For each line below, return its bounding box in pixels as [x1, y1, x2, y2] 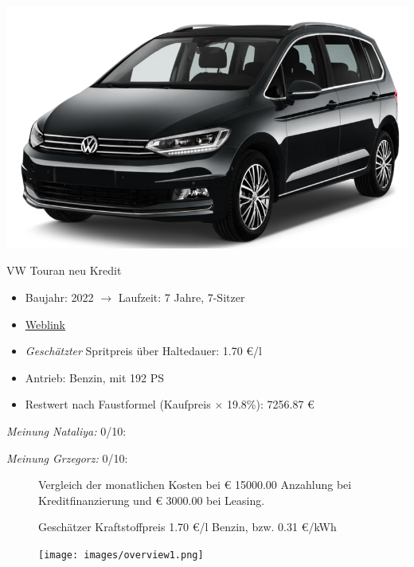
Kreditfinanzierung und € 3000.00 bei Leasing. [38, 491, 265, 508]
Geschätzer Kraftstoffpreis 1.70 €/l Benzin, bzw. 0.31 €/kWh [38, 518, 337, 535]
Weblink [25, 315, 65, 332]
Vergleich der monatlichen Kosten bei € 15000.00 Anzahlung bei [38, 476, 352, 493]
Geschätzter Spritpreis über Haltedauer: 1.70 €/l [25, 342, 262, 359]
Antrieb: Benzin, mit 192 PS [25, 369, 165, 385]
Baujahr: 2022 [25, 289, 94, 306]
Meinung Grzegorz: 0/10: [6, 449, 128, 466]
